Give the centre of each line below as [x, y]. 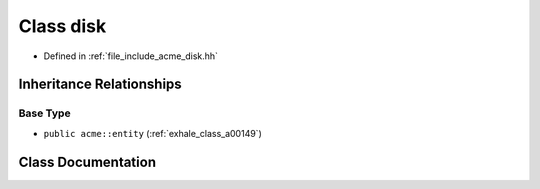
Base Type [44, 113]
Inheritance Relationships [100, 84]
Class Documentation [87, 161]
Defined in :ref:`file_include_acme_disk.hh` [131, 56]
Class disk [62, 26]
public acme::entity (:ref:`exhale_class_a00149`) [152, 133]
